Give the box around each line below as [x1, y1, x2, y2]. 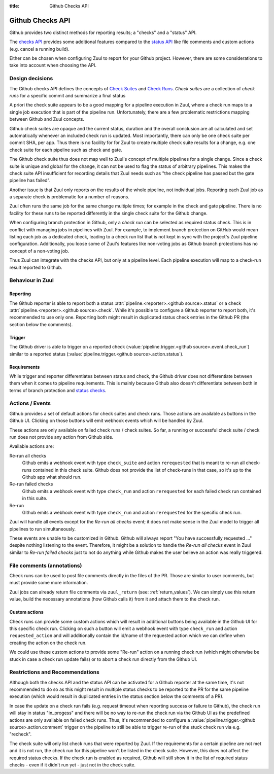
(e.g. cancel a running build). [9, 46, 70, 52]
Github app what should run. [22, 474, 82, 480]
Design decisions [9, 75, 53, 82]
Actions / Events [9, 400, 51, 407]
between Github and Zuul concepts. [9, 116, 85, 122]
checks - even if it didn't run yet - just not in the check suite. [9, 761, 136, 768]
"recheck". [9, 731, 32, 737]
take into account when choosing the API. [9, 62, 96, 68]
